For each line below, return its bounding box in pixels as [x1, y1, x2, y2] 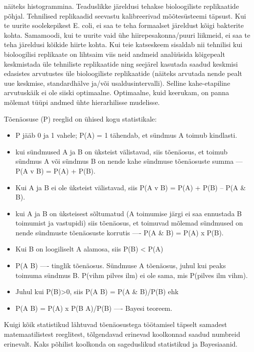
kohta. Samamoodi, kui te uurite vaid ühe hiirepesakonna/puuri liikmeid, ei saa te [4, 29, 251, 40]
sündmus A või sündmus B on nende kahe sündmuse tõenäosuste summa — [15, 156, 243, 166]
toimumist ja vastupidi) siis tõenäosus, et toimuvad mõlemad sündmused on [15, 218, 243, 228]
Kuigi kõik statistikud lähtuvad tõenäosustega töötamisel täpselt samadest [4, 319, 227, 329]
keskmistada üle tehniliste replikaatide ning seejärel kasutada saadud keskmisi [4, 58, 238, 69]
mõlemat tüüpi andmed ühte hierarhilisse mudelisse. [4, 97, 160, 107]
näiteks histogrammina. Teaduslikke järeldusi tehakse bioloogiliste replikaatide [4, 1, 239, 11]
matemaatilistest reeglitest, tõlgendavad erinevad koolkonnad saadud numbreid [4, 329, 240, 339]
